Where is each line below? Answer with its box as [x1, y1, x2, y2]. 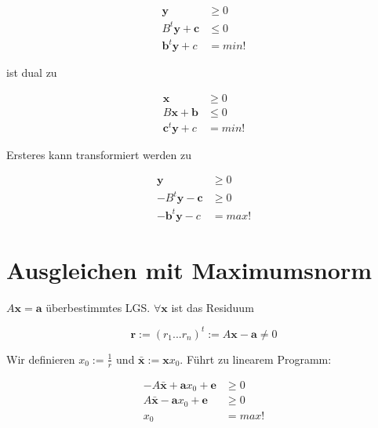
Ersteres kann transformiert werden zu [6, 146, 191, 162]
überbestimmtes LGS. [45, 299, 151, 315]
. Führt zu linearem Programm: [180, 350, 332, 367]
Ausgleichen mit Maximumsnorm [6, 253, 373, 285]
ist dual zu [6, 64, 57, 81]
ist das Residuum [171, 299, 254, 315]
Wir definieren [6, 350, 75, 367]
